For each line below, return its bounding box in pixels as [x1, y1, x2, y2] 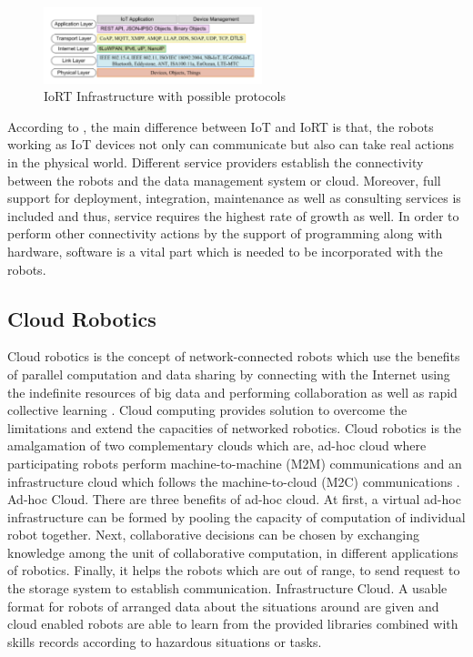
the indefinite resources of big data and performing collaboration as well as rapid [7, 382, 458, 401]
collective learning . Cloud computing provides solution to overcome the [7, 400, 408, 419]
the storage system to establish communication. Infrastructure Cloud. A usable [7, 579, 448, 598]
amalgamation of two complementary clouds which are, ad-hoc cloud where [7, 436, 427, 455]
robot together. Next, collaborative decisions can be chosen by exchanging [7, 525, 420, 544]
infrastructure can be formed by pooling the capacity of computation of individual [7, 507, 466, 526]
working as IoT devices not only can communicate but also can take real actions [7, 135, 455, 154]
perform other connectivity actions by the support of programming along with [7, 224, 443, 243]
